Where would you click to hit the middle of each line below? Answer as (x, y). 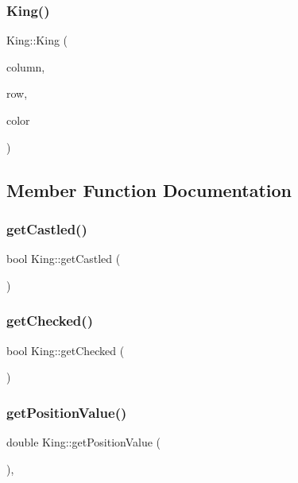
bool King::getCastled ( (64, 259)
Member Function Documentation (149, 189)
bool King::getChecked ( (66, 350)
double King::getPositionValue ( (83, 442)
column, (26, 66)
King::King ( (37, 40)
